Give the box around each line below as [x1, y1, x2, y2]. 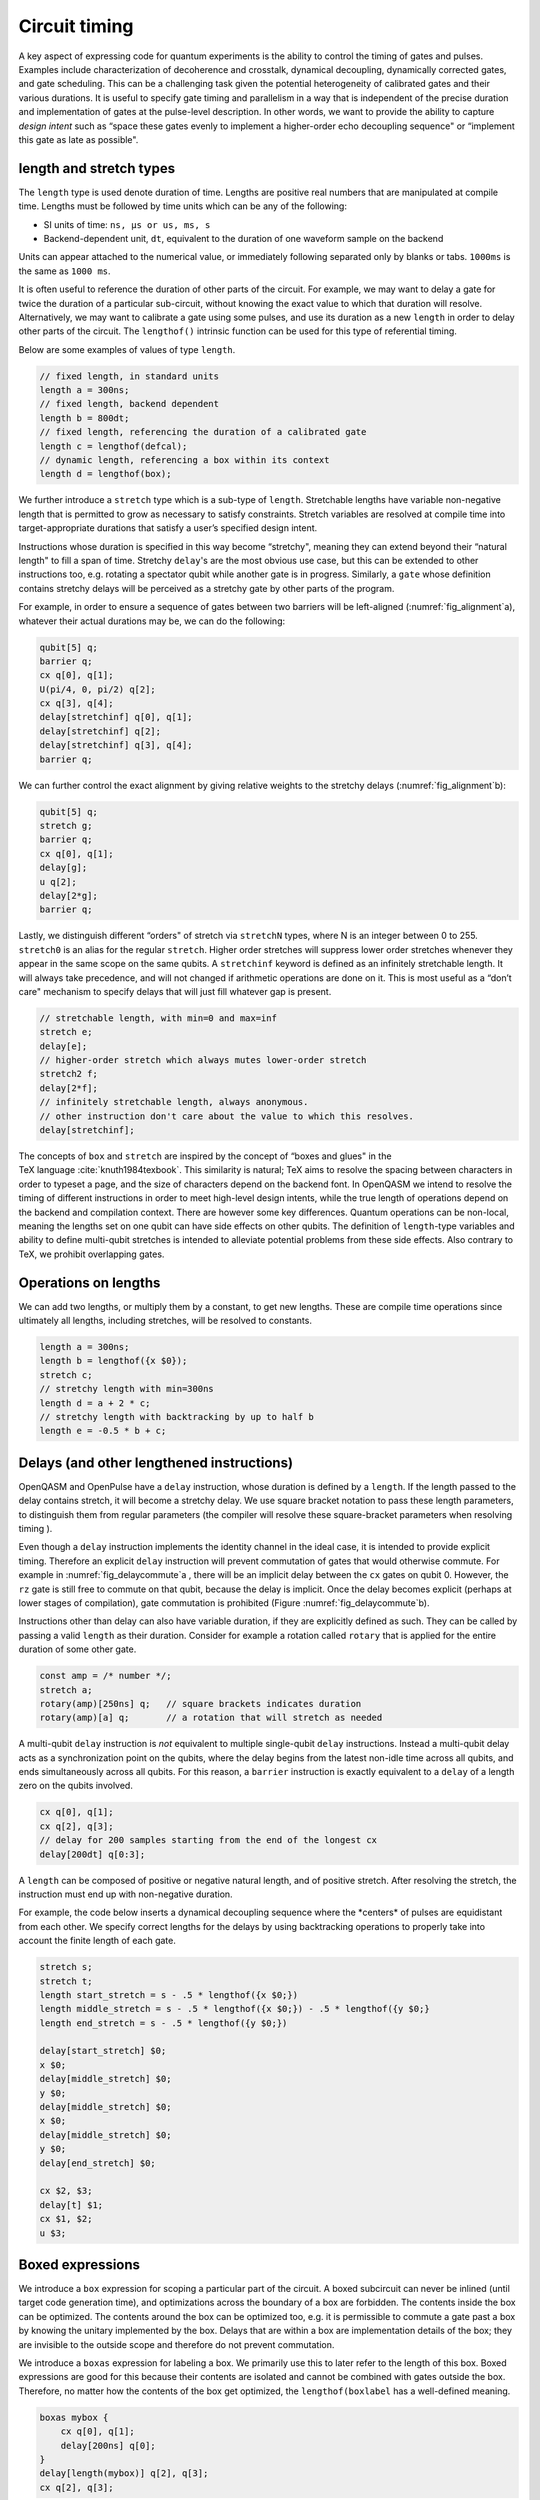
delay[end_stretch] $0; [39, 2157, 157, 2169]
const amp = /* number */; [39, 1670, 172, 1682]
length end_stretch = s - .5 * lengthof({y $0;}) [39, 2017, 288, 2029]
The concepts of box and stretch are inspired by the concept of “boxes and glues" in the [18, 1150, 392, 1162]
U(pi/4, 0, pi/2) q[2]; [39, 683, 157, 695]
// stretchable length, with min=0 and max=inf [39, 1012, 277, 1024]
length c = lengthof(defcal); [39, 440, 188, 452]
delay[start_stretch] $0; [39, 2045, 167, 2057]
